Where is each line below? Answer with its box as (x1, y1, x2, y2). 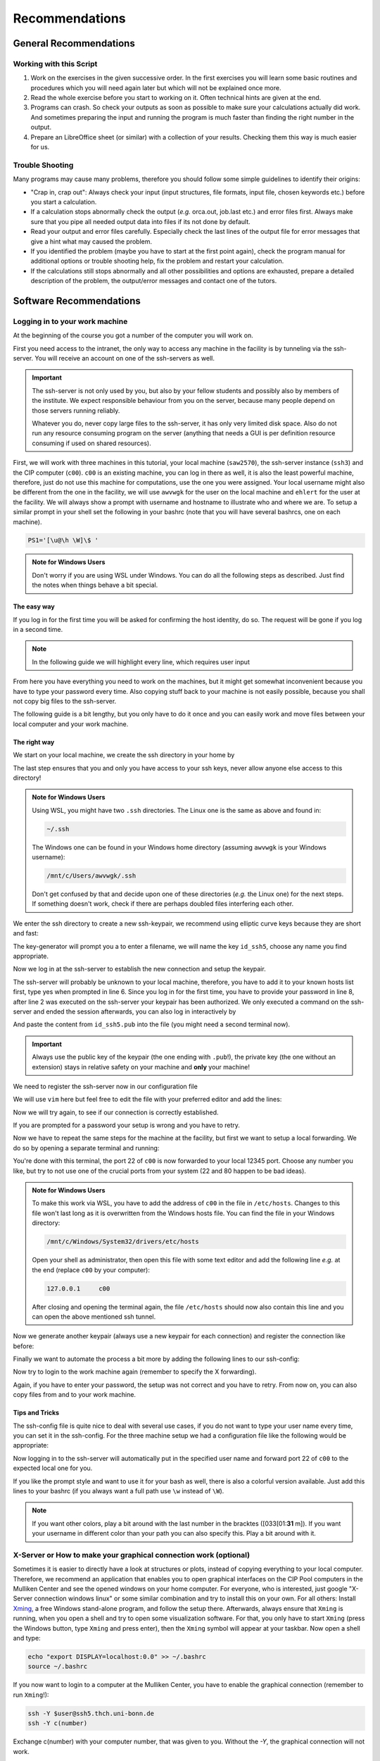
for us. (30, 143, 50, 151)
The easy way (13, 602, 56, 611)
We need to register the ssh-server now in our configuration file (13, 1082, 198, 1090)
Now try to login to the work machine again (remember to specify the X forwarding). (13, 1367, 257, 1376)
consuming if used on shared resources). (32, 439, 151, 447)
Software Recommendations (13, 294, 141, 306)
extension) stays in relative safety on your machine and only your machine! (32, 1062, 250, 1071)
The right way (13, 738, 55, 746)
